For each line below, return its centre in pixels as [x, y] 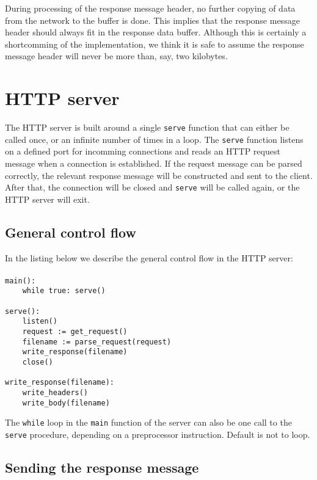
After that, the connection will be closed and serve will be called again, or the [152, 187]
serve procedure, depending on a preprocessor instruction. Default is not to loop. [158, 435]
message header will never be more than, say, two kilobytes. [116, 56]
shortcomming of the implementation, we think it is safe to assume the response [155, 44]
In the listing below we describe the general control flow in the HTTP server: [149, 257]
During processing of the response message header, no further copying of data [150, 8]
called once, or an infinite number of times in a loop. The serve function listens [154, 139]
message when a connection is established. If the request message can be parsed [154, 163]
